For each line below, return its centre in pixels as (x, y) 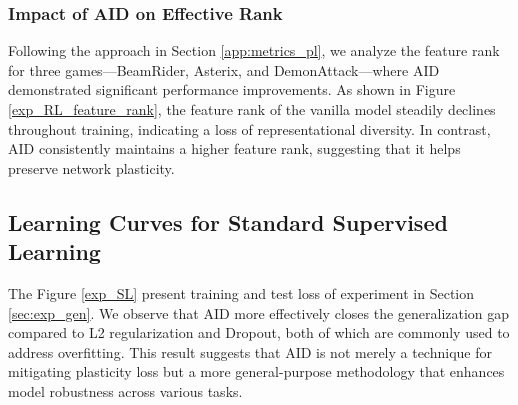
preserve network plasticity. (91, 167)
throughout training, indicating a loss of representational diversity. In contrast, (249, 128)
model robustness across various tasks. (125, 390)
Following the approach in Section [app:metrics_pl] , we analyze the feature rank (254, 50)
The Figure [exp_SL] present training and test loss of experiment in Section (241, 292)
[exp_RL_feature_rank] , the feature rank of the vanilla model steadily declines (252, 109)
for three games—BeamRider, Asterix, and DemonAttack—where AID (224, 69)
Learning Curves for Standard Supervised (228, 221)
